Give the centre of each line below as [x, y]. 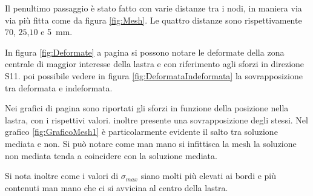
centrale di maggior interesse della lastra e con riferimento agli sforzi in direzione [155, 64]
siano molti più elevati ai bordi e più [209, 176]
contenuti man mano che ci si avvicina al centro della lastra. [117, 187]
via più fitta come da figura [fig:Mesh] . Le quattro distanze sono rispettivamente [153, 20]
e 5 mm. [57, 32]
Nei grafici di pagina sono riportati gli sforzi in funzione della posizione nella [147, 108]
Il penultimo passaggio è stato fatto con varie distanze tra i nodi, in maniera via [153, 8]
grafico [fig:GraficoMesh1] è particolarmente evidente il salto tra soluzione [141, 132]
